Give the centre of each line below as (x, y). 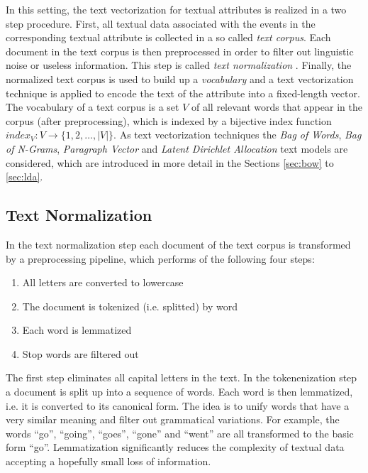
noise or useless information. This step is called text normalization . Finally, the (179, 65)
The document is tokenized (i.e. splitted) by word (130, 306)
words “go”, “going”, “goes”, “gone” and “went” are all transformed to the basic (180, 433)
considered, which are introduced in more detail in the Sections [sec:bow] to (170, 162)
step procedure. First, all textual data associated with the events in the (161, 23)
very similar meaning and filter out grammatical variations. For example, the (173, 419)
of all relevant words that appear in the (277, 107)
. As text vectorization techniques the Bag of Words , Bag (238, 135)
